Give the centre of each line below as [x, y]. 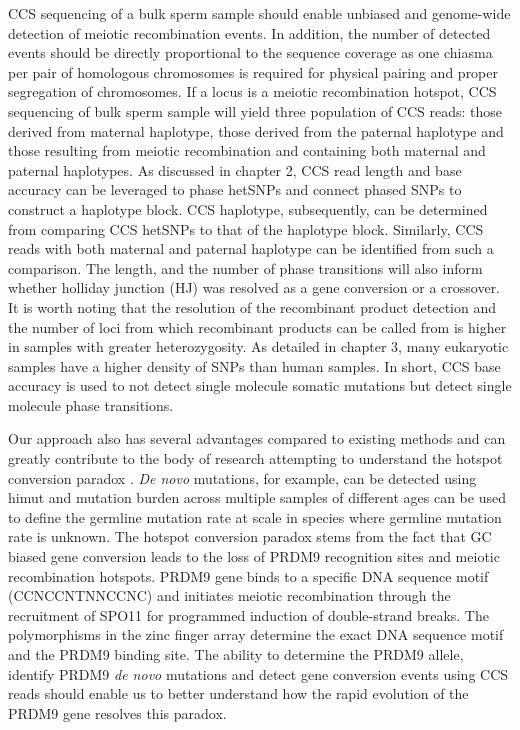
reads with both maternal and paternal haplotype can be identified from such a [251, 248]
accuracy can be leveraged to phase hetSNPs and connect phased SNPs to [235, 189]
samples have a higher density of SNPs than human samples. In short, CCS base [254, 365]
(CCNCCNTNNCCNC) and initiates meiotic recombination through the [229, 595]
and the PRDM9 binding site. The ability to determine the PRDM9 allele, [236, 654]
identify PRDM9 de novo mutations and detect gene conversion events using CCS [258, 673]
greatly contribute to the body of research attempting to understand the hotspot [255, 458]
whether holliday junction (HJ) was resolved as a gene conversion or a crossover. [254, 287]
